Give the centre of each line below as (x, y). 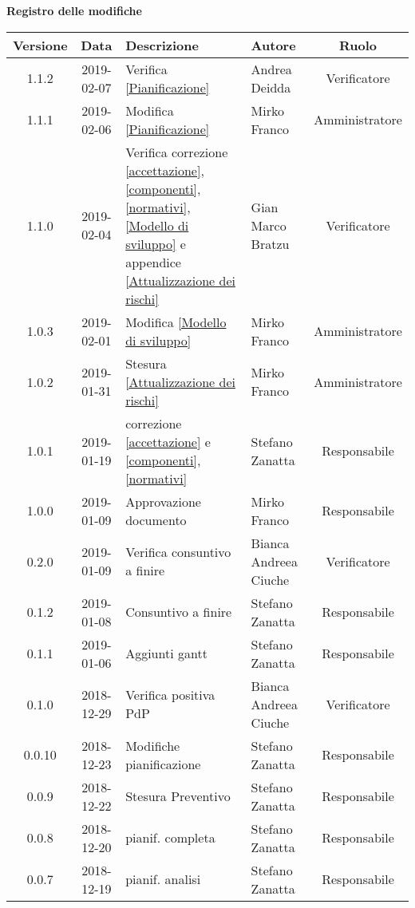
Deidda (271, 87)
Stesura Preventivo (178, 796)
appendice (153, 262)
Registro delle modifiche (74, 10)
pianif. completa (170, 838)
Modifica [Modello (176, 322)
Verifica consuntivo (178, 552)
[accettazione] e (168, 441)
